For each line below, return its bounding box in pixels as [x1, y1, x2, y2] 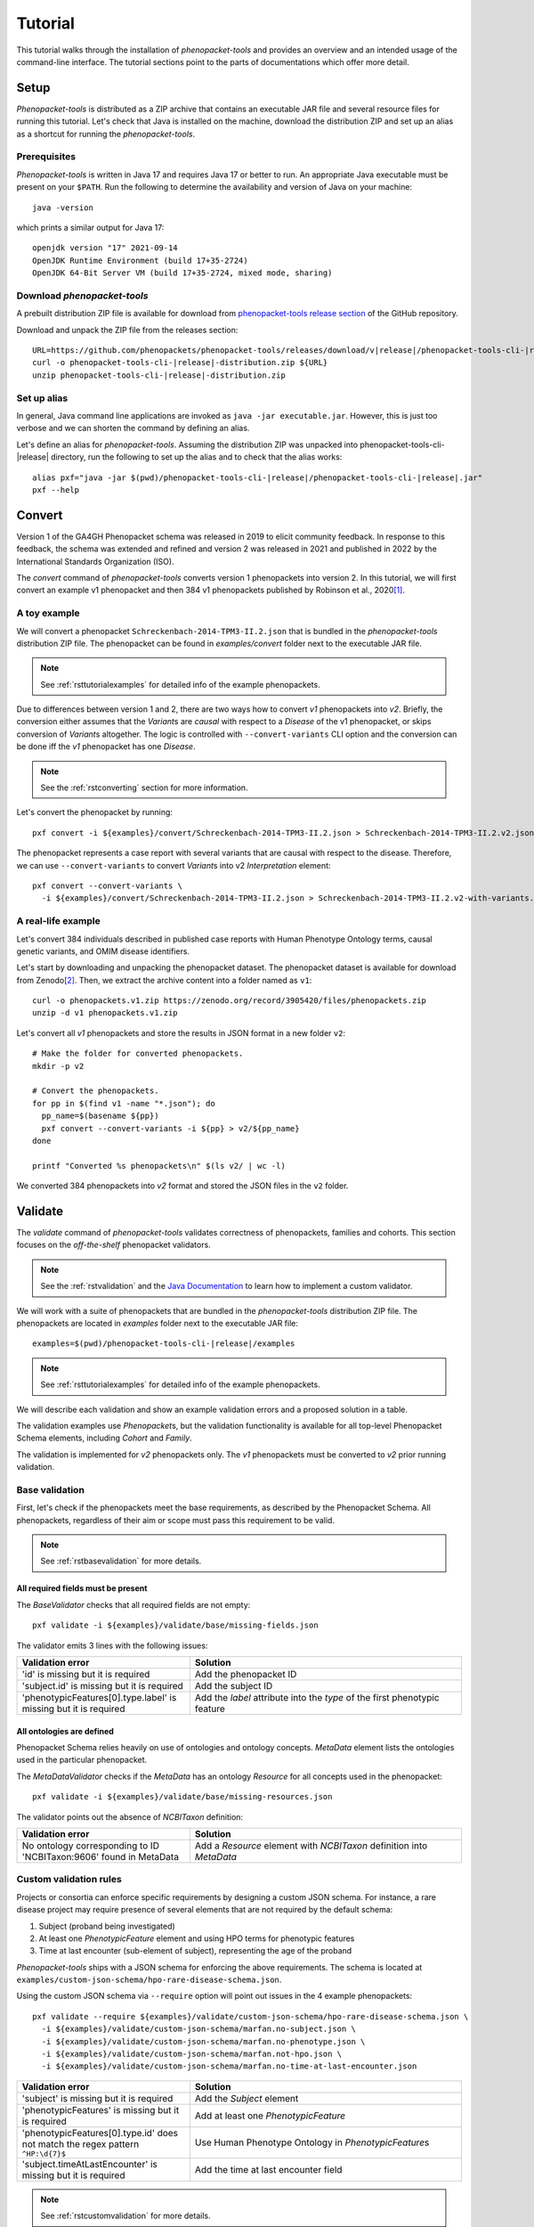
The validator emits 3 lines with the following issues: [16, 1640, 208, 1651]
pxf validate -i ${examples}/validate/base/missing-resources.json [32, 1791, 333, 1802]
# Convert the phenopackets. [32, 1086, 159, 1096]
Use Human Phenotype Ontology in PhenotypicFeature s [194, 2136, 430, 2149]
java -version [32, 202, 93, 213]
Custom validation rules [16, 1873, 122, 1886]
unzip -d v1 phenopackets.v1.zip [32, 1007, 178, 1018]
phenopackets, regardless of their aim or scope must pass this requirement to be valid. [16, 1514, 336, 1525]
